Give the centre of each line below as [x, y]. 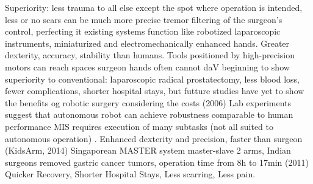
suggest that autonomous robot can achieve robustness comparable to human [149, 114]
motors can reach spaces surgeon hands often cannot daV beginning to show [147, 66]
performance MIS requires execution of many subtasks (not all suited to [139, 126]
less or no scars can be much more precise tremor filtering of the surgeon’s [144, 19]
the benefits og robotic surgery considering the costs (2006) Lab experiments [148, 102]
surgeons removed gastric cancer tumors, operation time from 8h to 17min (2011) [157, 162]
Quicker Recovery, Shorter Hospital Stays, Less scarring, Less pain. [130, 174]
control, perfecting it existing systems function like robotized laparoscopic [143, 31]
